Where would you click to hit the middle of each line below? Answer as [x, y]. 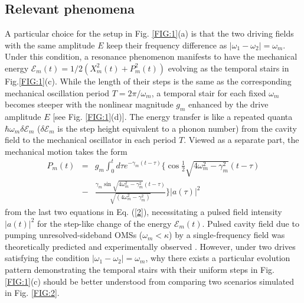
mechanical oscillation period [57, 92]
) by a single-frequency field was [227, 235]
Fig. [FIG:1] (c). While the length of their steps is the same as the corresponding [148, 81]
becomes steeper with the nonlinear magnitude [89, 104]
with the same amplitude [50, 45]
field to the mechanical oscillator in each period [91, 140]
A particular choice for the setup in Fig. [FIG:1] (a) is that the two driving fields [149, 33]
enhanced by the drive [228, 104]
